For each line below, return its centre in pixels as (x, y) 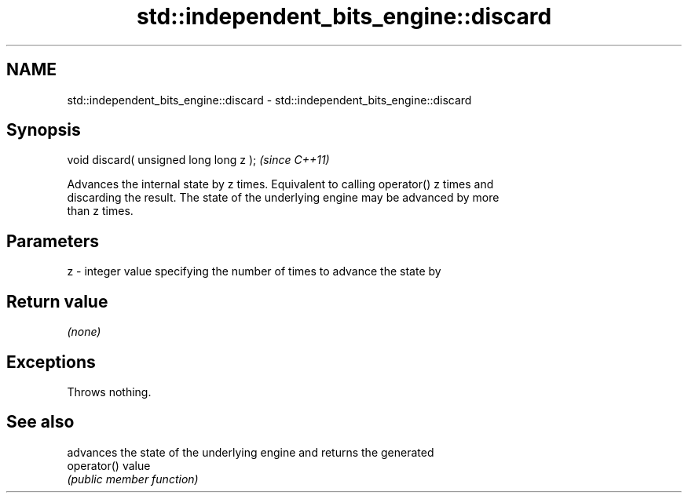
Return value (57, 301)
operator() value (109, 465)
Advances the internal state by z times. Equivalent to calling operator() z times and (280, 184)
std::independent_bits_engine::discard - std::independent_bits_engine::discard (269, 100)
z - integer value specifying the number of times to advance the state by (254, 271)
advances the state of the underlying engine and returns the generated (251, 452)
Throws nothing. (109, 392)
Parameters (53, 241)
